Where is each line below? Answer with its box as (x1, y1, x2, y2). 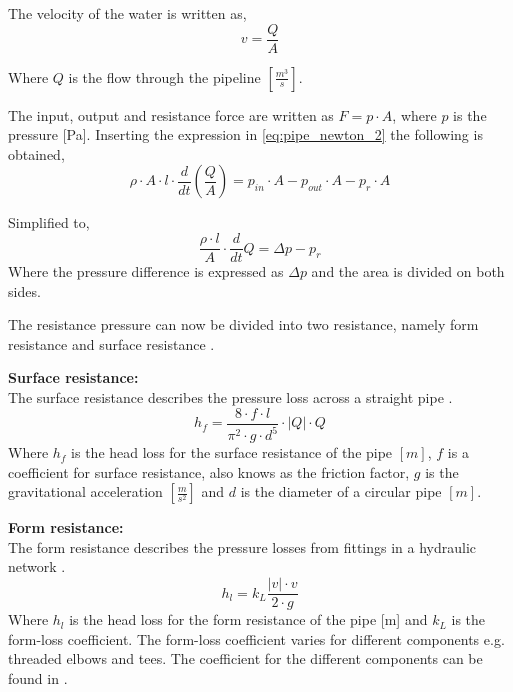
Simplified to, (8, 212, 90, 233)
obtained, (8, 143, 65, 164)
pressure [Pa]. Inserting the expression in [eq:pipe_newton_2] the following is (8, 124, 483, 145)
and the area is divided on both (311, 261, 505, 282)
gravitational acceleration (8, 481, 163, 502)
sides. (8, 280, 41, 301)
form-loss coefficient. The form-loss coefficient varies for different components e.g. (8, 628, 505, 649)
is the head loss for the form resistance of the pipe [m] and (69, 609, 428, 630)
